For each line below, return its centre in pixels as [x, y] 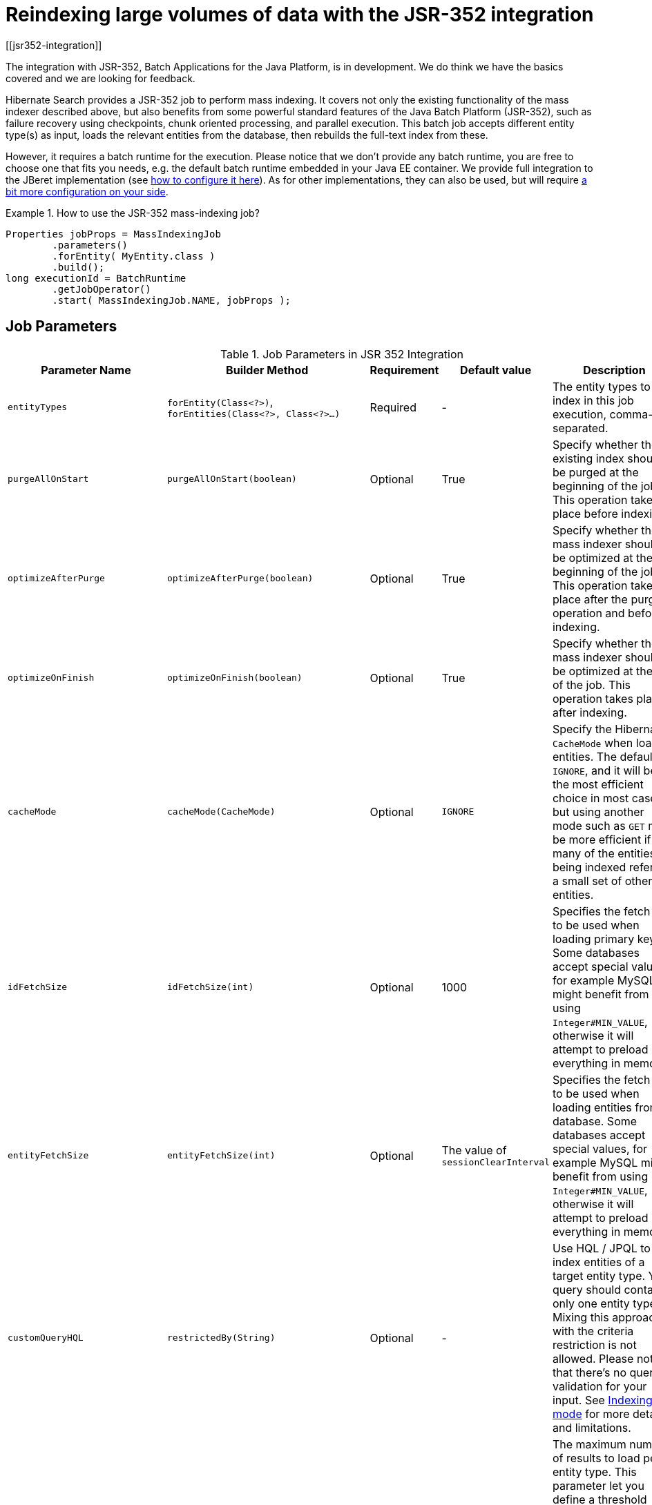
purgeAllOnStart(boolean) [232, 479]
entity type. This [594, 1472]
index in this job [593, 400]
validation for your [600, 1386]
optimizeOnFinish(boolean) [234, 678]
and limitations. [592, 1427]
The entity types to [601, 386]
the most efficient [598, 784]
